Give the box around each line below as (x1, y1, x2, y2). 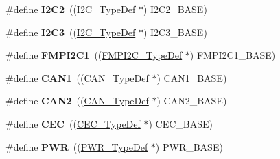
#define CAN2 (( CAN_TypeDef (5, 93, 149, 108)
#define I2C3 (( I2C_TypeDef (5, 25, 136, 39)
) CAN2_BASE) (156, 93, 227, 108)
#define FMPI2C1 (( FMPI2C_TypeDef (5, 48, 183, 62)
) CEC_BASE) (148, 116, 213, 130)
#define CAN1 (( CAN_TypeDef (5, 70, 149, 85)
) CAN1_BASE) (156, 70, 227, 85)
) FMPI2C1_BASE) (189, 48, 276, 62)
